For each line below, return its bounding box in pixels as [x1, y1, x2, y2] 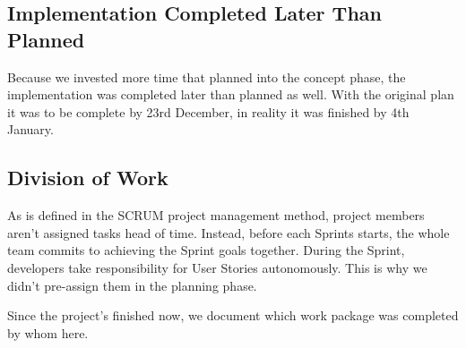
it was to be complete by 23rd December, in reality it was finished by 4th [7, 102, 410, 121]
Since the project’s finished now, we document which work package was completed [7, 306, 459, 325]
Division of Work [7, 164, 168, 191]
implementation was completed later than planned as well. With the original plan [7, 85, 454, 104]
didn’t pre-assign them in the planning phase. [7, 276, 257, 294]
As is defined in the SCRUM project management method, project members [7, 206, 425, 225]
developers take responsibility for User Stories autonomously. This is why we [7, 258, 427, 276]
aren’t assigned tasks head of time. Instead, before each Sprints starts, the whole [7, 223, 450, 242]
